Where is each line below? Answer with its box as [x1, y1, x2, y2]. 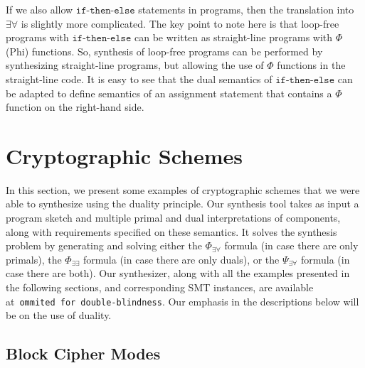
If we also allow [6, 2, 73, 16]
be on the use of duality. [6, 308, 112, 323]
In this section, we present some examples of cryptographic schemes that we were [6, 182, 360, 197]
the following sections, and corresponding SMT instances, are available [6, 280, 314, 295]
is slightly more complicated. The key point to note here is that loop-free [21, 16, 339, 31]
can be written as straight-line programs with [134, 30, 333, 45]
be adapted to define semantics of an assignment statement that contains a [6, 85, 332, 100]
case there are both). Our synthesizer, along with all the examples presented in [6, 266, 350, 281]
